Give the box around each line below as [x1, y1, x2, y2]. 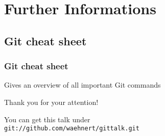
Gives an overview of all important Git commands [4, 79, 161, 90]
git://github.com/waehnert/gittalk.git [4, 125, 139, 132]
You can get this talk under [4, 114, 90, 124]
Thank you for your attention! [4, 96, 99, 107]
